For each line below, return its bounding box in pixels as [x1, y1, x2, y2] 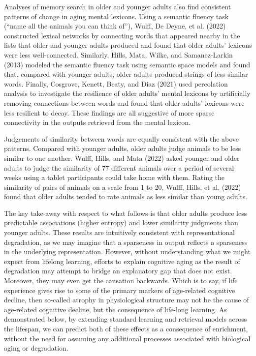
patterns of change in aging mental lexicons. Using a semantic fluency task [4, 11, 229, 21]
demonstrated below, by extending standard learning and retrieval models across [4, 314, 247, 324]
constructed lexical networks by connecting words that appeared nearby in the [4, 30, 240, 40]
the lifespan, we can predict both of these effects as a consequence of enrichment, [4, 324, 248, 333]
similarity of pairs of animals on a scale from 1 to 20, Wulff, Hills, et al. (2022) [4, 181, 241, 192]
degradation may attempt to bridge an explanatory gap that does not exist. [4, 266, 232, 276]
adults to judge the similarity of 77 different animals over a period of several [4, 162, 234, 173]
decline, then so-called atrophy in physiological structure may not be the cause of [4, 295, 249, 305]
